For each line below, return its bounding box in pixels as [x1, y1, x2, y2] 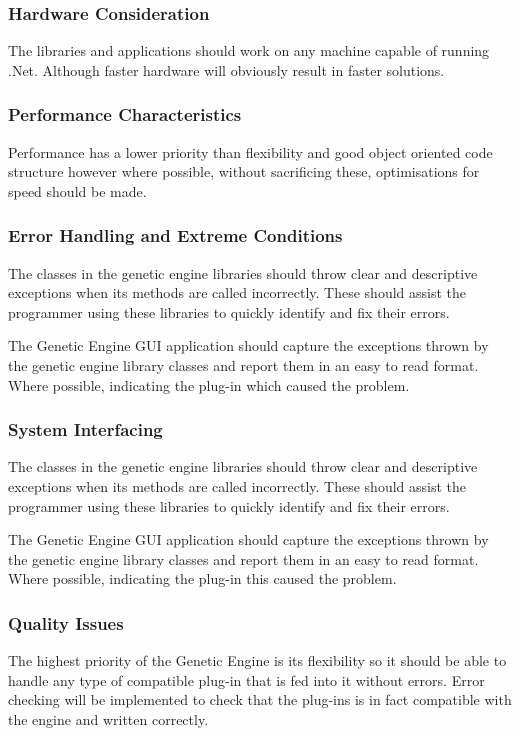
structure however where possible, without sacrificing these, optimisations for [8, 161, 480, 182]
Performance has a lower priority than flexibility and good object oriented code [8, 141, 493, 162]
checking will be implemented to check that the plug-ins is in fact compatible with [8, 689, 512, 710]
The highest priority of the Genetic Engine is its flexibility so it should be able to [8, 650, 507, 671]
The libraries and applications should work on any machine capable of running [8, 40, 490, 61]
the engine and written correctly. [8, 708, 209, 729]
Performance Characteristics [8, 102, 242, 127]
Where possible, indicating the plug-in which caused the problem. [8, 374, 410, 395]
